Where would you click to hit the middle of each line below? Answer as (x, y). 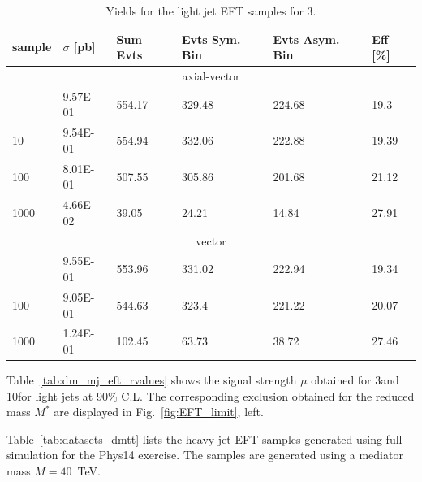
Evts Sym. (211, 39)
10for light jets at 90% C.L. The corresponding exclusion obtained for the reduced (211, 395)
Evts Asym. (306, 39)
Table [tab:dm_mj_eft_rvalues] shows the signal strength (152, 380)
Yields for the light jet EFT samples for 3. (211, 11)
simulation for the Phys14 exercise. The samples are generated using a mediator (205, 455)
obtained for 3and (355, 380)
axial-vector (211, 76)
